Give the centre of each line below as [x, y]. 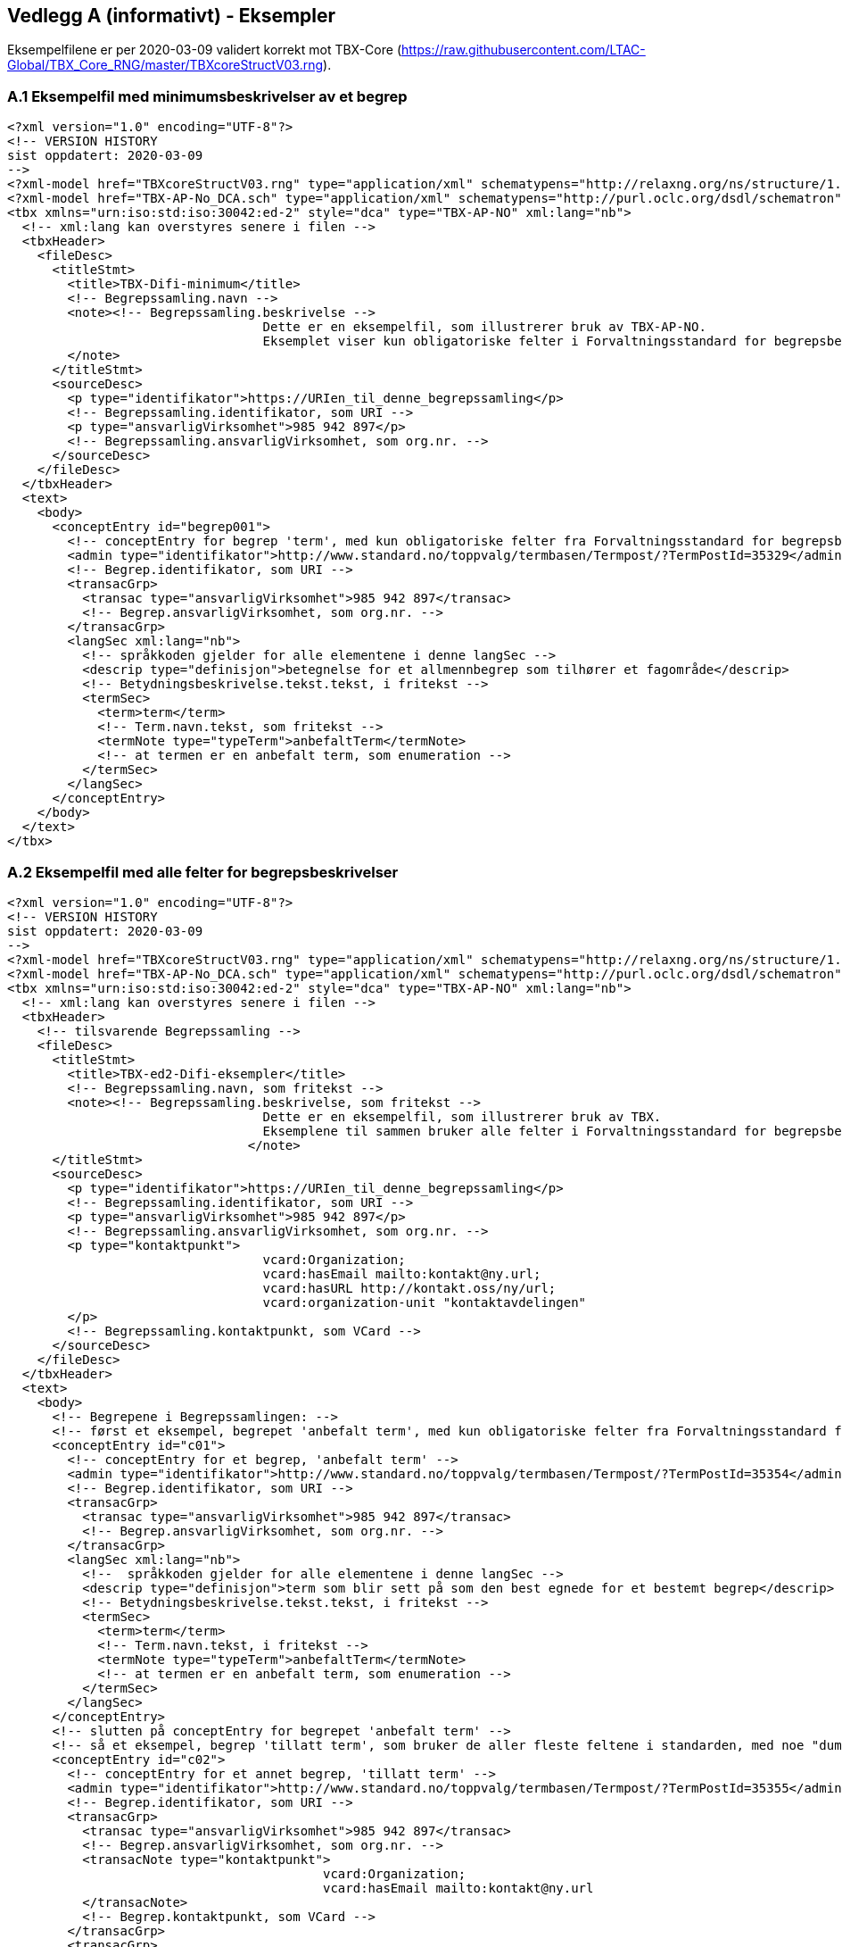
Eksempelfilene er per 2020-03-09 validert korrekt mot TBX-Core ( [204, 50]
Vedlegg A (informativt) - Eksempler [172, 16]
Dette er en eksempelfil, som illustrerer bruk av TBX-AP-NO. [484, 327]
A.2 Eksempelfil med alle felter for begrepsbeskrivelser [203, 872]
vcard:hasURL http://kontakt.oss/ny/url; [409, 1288]
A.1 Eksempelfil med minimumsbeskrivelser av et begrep [207, 96]
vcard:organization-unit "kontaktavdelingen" [425, 1302]
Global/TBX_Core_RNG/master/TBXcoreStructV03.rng [165, 65]
